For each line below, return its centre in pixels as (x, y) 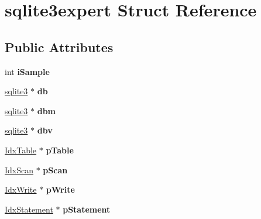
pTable (60, 150)
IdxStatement (29, 209)
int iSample (27, 71)
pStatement (87, 209)
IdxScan (19, 170)
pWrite (60, 189)
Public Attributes (59, 47)
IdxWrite (21, 189)
